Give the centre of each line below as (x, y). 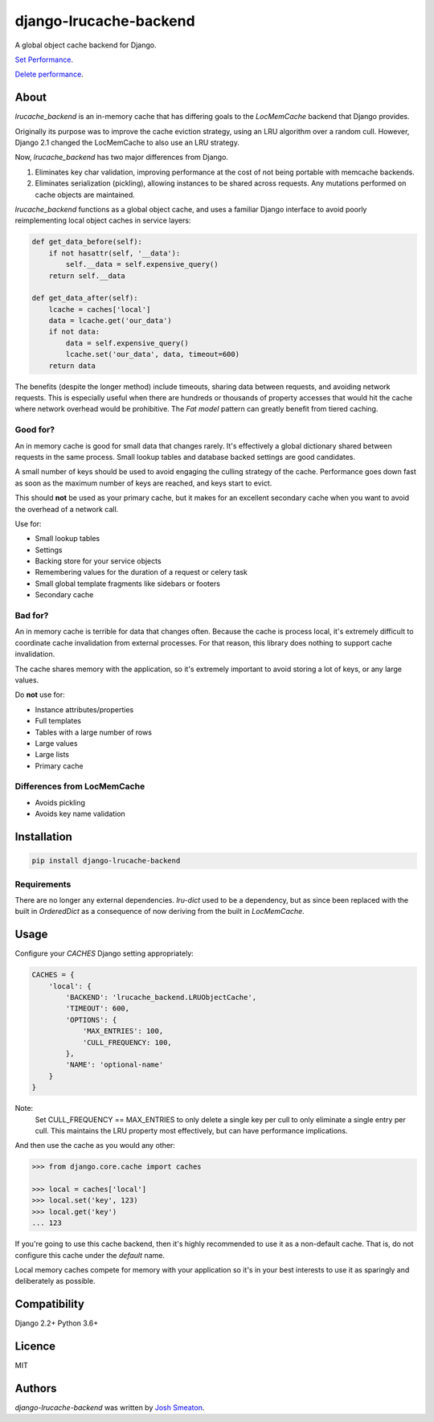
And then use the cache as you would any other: (95, 1145)
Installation (43, 837)
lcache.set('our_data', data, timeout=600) (153, 354)
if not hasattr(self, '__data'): (115, 253)
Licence (35, 1346)
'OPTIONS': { (91, 1020)
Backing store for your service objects (98, 561)
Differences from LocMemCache (80, 786)
